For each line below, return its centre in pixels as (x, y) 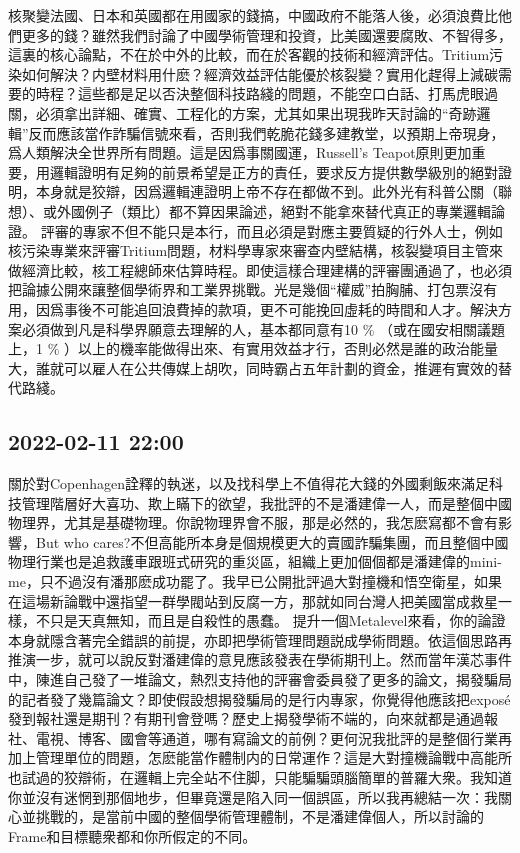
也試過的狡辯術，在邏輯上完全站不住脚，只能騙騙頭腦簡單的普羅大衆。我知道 (260, 776)
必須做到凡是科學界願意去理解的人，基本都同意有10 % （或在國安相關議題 (263, 328)
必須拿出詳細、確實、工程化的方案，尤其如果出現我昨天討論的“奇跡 (256, 112)
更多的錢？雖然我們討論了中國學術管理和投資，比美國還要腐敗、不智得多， (266, 34)
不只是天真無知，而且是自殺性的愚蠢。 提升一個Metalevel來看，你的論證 (270, 620)
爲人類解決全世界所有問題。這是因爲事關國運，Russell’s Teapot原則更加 (240, 152)
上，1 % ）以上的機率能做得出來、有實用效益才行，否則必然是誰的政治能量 (253, 348)
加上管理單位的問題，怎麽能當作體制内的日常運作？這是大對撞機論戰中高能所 (260, 757)
